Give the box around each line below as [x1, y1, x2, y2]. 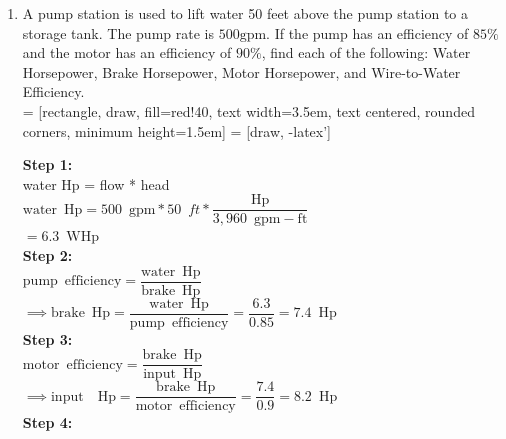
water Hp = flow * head [22, 173, 170, 194]
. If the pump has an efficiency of [266, 22, 469, 43]
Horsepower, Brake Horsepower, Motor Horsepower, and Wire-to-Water [22, 61, 461, 82]
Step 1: [22, 154, 73, 175]
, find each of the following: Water [261, 42, 471, 63]
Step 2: [22, 245, 73, 265]
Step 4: [22, 412, 73, 433]
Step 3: [22, 328, 73, 349]
